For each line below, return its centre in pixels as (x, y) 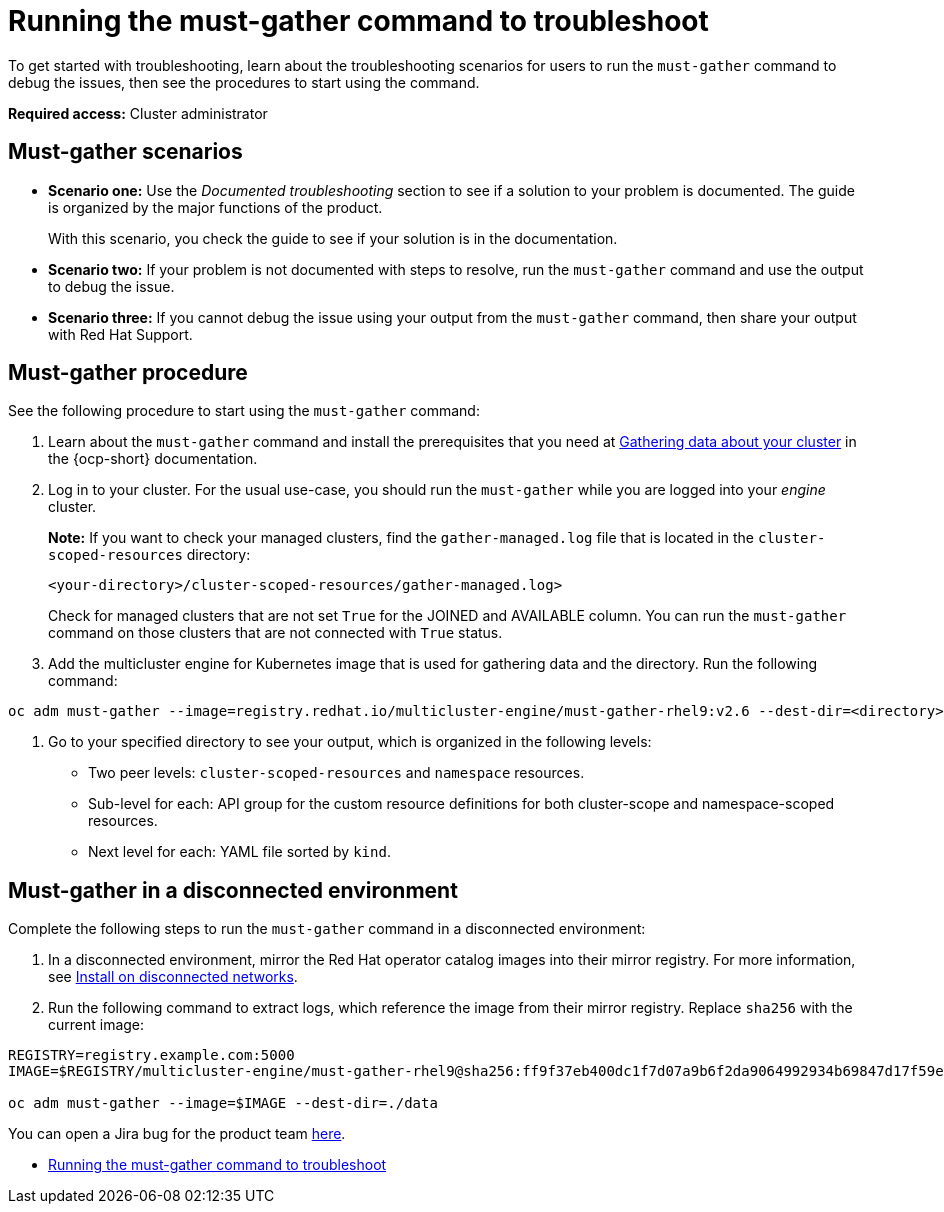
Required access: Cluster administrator (138, 113)
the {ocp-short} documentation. (153, 459)
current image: (96, 1025)
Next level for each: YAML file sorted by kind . (239, 852)
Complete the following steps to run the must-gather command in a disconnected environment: (327, 929)
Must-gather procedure (128, 373)
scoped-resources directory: (149, 555)
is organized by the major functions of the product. (215, 207)
